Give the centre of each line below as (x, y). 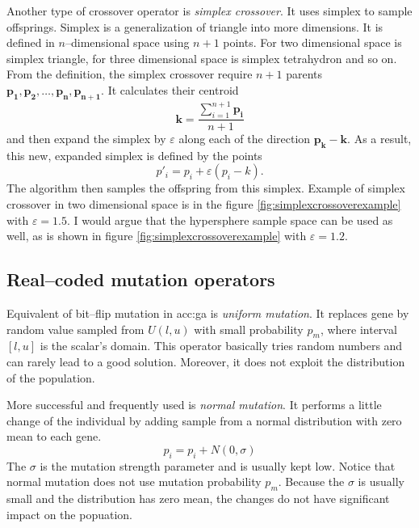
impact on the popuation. (69, 514)
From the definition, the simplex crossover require (130, 74)
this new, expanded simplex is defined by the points (134, 155)
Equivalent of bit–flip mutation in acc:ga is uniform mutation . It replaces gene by (208, 313)
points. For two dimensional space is (312, 42)
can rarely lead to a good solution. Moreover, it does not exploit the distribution (206, 362)
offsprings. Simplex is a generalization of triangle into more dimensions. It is (195, 26)
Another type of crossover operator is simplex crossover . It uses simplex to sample (209, 11)
